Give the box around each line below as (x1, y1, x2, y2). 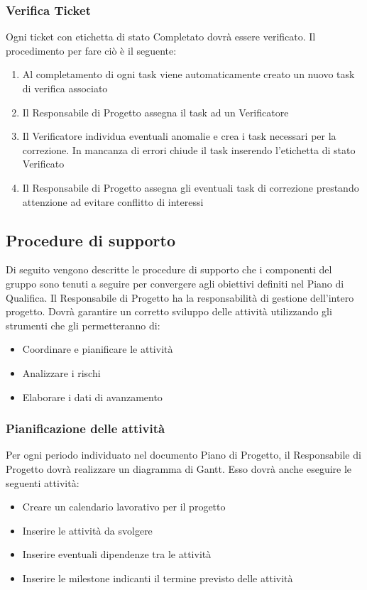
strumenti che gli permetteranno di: (6, 317, 160, 332)
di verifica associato (22, 81, 108, 95)
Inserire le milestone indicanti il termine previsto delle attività (22, 570, 293, 585)
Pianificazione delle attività (6, 420, 165, 437)
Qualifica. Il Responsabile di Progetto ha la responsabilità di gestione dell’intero (6, 290, 354, 305)
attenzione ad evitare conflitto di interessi (22, 194, 204, 209)
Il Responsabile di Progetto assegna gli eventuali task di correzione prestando (22, 180, 359, 195)
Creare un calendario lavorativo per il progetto (22, 499, 226, 514)
